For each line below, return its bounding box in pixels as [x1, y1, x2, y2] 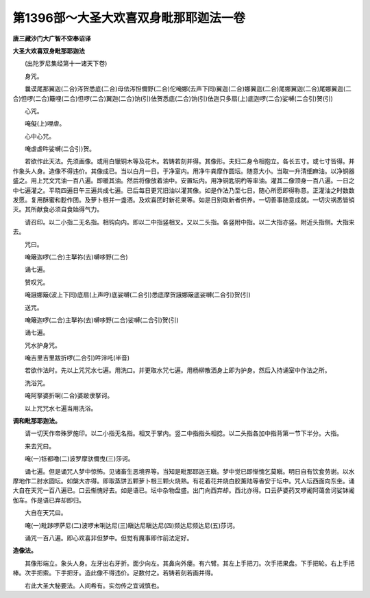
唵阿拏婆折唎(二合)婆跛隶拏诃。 [24, 391, 114, 400]
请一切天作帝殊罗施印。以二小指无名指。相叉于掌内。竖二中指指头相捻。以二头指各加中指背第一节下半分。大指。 [24, 429, 343, 437]
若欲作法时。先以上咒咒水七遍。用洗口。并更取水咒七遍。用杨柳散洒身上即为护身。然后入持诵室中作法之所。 [24, 366, 331, 374]
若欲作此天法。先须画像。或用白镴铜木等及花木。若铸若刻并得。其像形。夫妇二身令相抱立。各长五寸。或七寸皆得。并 [24, 157, 355, 165]
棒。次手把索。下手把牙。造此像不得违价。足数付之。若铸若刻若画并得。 [12, 568, 217, 577]
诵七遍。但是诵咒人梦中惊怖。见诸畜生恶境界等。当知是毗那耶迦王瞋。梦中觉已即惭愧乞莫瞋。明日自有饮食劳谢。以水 [24, 467, 355, 475]
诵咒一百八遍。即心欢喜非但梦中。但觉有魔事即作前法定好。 [24, 533, 193, 542]
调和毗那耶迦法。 [12, 417, 61, 425]
